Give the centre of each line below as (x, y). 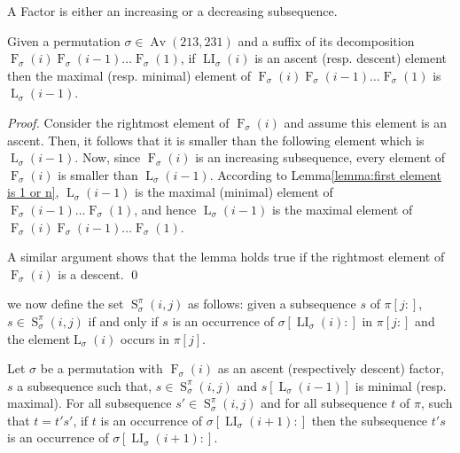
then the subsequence (370, 420)
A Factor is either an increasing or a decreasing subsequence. (172, 11)
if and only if (123, 320)
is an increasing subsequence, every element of (320, 157)
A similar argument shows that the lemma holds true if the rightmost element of (226, 257)
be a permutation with (101, 368)
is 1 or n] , (33, 192)
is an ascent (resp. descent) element (351, 58)
